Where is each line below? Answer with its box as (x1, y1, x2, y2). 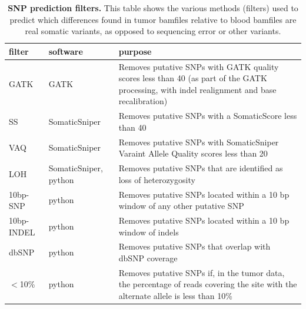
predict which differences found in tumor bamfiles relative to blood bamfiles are (9, 13, 297, 25)
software (48, 45, 83, 57)
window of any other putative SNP (118, 200, 244, 212)
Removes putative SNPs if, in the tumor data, (118, 266, 285, 278)
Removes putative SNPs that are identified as (118, 162, 283, 174)
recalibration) (118, 95, 168, 107)
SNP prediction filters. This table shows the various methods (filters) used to (8, 2, 298, 14)
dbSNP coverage (118, 252, 178, 264)
